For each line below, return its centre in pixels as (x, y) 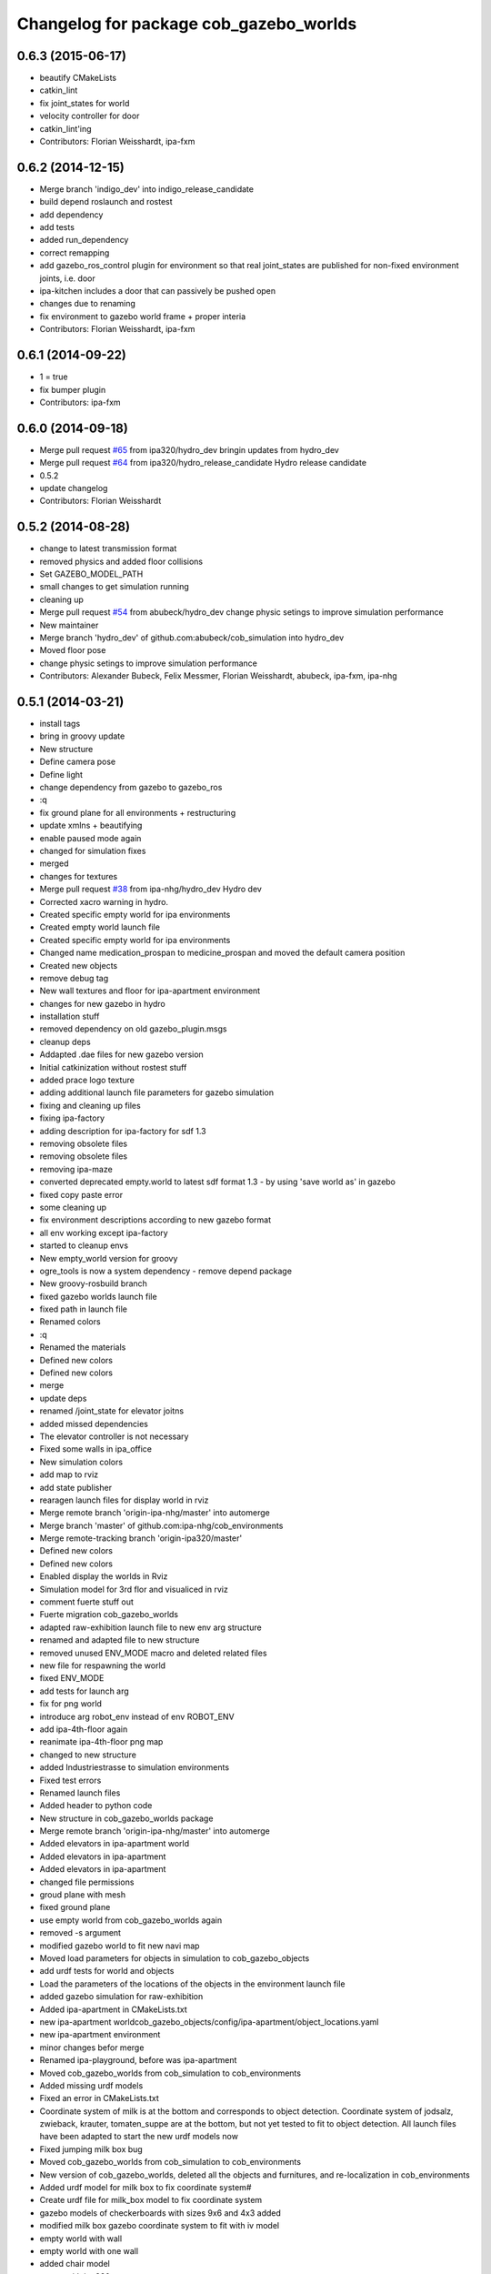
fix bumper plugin (73, 389)
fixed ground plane (75, 1907)
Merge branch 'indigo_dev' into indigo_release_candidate (147, 189)
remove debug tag (74, 978)
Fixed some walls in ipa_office (95, 1449)
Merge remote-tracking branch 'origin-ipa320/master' (141, 1538)
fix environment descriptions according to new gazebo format (155, 1220)
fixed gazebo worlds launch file (99, 1296)
